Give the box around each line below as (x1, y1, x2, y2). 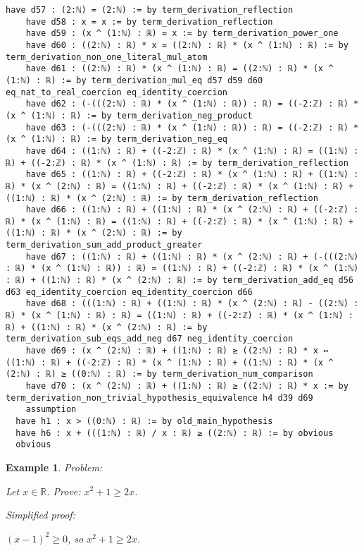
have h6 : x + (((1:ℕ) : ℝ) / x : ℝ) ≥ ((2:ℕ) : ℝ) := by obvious (15, 428, 334, 438)
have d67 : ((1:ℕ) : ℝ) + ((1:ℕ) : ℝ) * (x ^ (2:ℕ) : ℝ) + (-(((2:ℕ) (25, 251, 359, 262)
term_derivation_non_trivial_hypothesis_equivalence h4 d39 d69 (6, 392, 313, 403)
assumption (25, 404, 77, 415)
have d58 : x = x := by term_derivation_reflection (25, 16, 273, 27)
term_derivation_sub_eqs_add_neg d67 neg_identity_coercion (6, 334, 294, 344)
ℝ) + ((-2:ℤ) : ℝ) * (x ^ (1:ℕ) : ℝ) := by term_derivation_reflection (6, 157, 349, 168)
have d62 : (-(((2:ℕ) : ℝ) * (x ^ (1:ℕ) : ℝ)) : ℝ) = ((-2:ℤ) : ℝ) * (25, 99, 359, 109)
